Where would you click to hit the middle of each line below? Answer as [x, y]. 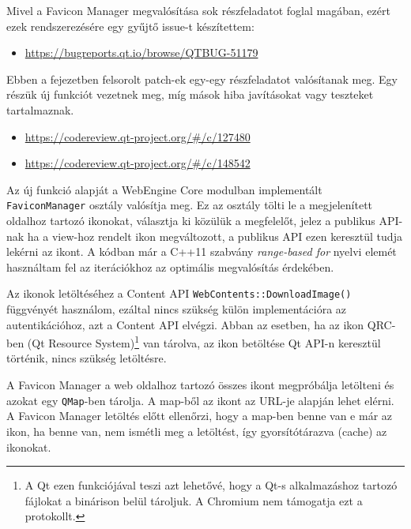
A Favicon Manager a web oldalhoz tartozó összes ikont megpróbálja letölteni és [200, 385]
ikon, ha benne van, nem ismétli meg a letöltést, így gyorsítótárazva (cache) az [197, 431]
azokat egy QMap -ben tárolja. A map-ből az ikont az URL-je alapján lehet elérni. [200, 400]
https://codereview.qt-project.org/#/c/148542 [138, 163]
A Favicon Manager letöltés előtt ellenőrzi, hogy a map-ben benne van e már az [200, 416]
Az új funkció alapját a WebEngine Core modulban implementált [164, 189]
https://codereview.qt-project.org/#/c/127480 [138, 136]
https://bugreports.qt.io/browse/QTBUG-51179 [141, 53]
